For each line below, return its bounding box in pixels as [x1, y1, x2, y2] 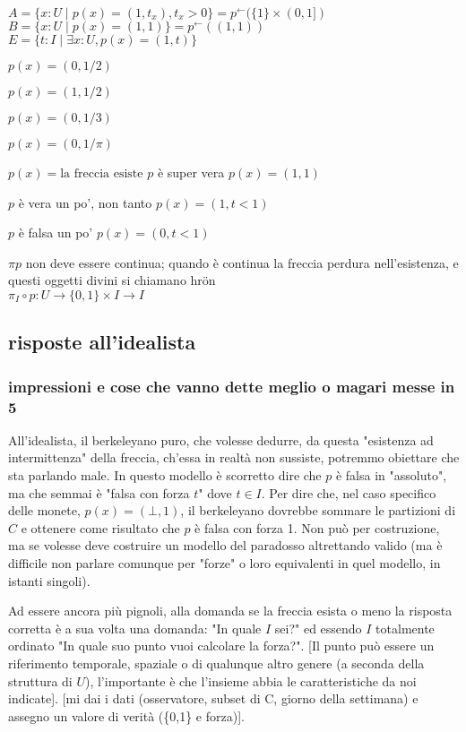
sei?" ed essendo [274, 618, 362, 637]
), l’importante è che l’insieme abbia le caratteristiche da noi [84, 671, 417, 690]
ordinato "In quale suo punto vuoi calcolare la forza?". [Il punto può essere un [8, 636, 435, 655]
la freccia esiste [60, 168, 143, 180]
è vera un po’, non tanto [18, 193, 152, 211]
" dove [198, 483, 232, 502]
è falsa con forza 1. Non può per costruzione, [194, 518, 440, 537]
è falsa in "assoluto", [335, 466, 447, 485]
